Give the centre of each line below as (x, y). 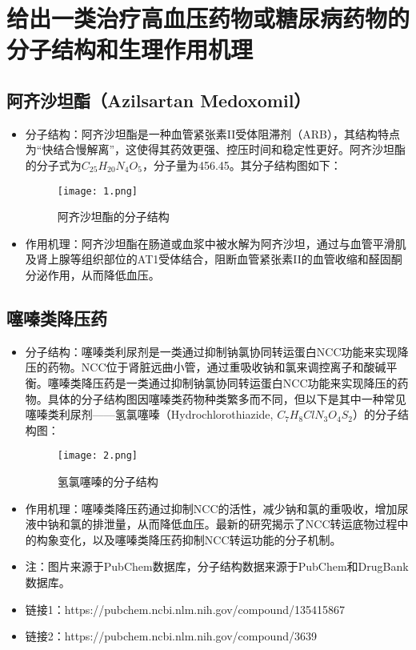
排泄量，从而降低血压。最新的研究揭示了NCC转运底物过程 (245, 524)
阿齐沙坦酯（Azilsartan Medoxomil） (159, 100)
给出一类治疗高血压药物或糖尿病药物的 (208, 18)
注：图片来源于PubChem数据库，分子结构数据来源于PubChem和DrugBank (217, 566)
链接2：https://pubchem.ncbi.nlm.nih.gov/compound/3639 (171, 636)
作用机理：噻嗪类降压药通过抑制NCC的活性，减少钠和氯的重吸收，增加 (211, 508)
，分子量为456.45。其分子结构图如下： (242, 165)
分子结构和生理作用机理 (130, 49)
